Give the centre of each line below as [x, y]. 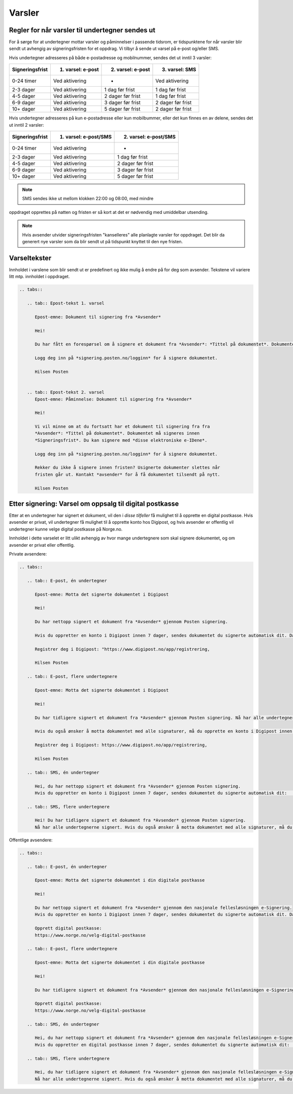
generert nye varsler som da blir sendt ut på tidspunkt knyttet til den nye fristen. [103, 241]
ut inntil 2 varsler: [26, 125]
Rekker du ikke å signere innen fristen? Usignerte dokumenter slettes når [128, 468]
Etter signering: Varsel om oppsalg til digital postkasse [94, 503]
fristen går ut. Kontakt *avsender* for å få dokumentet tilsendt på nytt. [128, 474]
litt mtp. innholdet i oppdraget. [40, 277]
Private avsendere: [28, 554]
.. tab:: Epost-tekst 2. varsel [66, 392]
